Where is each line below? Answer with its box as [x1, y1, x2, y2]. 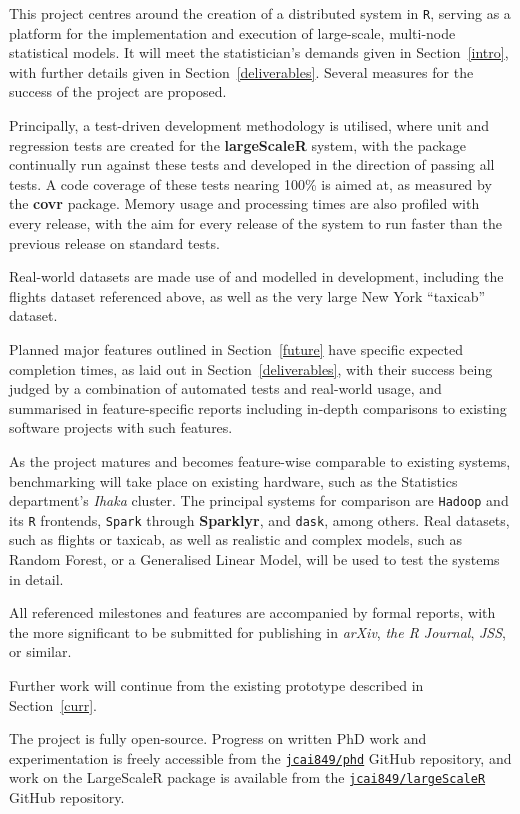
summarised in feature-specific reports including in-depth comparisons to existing [9, 397, 507, 418]
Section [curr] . [9, 694, 98, 715]
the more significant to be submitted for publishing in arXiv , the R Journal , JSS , [9, 621, 506, 642]
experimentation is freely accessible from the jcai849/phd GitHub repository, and [9, 747, 512, 768]
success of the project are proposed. [9, 81, 227, 102]
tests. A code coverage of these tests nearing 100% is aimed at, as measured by [9, 173, 492, 194]
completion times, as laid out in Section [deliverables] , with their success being [9, 358, 493, 379]
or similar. [9, 641, 72, 662]
